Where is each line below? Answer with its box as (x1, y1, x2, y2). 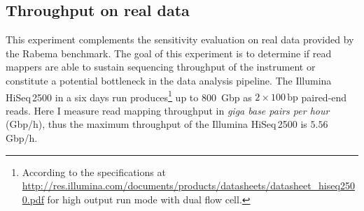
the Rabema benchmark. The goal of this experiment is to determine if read (6, 45, 332, 60)
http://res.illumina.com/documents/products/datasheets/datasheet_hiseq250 (22, 178, 355, 193)
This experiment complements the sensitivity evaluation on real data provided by (6, 32, 354, 47)
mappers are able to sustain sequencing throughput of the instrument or (6, 59, 316, 74)
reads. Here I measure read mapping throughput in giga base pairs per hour (6, 103, 330, 117)
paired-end (301, 89, 347, 104)
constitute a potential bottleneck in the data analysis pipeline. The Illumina (6, 73, 332, 87)
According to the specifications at (22, 164, 166, 179)
